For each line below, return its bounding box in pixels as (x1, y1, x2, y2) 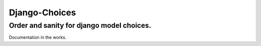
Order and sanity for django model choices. (9, 21, 152, 30)
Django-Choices (9, 7, 76, 18)
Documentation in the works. (9, 34, 67, 40)
